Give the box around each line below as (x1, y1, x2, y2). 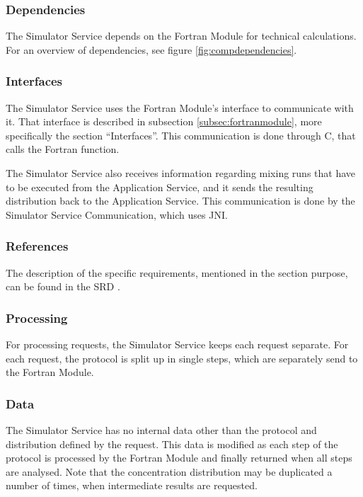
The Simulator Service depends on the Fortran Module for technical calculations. (6, 28, 357, 43)
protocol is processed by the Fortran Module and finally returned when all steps (6, 450, 352, 465)
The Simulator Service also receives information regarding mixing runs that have (6, 166, 356, 180)
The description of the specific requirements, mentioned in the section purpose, (6, 265, 348, 280)
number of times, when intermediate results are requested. (6, 478, 258, 493)
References (6, 237, 69, 255)
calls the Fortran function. (6, 142, 120, 156)
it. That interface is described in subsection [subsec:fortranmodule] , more (6, 114, 322, 129)
